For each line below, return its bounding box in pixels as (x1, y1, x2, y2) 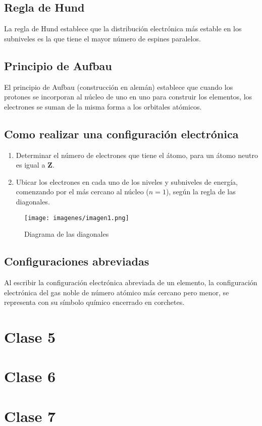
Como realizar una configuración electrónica (4, 126, 239, 141)
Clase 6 (4, 366, 56, 387)
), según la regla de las (166, 186, 236, 197)
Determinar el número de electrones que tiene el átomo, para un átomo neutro (16, 149, 258, 160)
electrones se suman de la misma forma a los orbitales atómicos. (4, 101, 202, 112)
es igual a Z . (16, 159, 55, 170)
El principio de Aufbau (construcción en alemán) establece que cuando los (4, 81, 233, 92)
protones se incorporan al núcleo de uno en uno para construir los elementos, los (4, 91, 252, 102)
